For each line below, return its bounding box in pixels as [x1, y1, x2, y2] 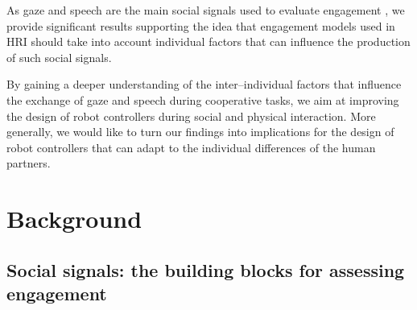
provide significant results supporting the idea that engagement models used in [6, 17, 395, 34]
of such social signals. [6, 48, 112, 65]
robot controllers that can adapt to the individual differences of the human [6, 138, 376, 155]
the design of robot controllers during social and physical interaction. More [6, 107, 376, 124]
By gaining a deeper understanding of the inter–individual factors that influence [6, 76, 402, 93]
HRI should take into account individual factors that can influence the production [6, 33, 411, 50]
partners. [6, 155, 51, 172]
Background [6, 202, 142, 235]
